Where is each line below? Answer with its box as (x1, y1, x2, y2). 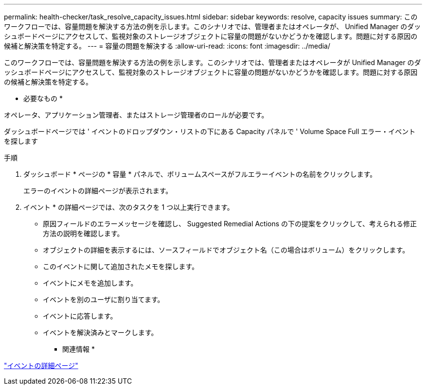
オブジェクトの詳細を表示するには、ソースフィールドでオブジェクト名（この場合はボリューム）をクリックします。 (43, 246, 409, 254)
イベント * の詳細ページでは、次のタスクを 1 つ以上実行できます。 (23, 203, 234, 211)
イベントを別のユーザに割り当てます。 (43, 295, 164, 304)
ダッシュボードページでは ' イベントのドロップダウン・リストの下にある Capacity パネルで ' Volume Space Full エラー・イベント (4, 127, 416, 135)
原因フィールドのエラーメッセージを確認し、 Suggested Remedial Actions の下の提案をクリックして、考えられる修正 (43, 220, 417, 228)
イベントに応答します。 (43, 312, 117, 320)
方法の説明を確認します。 (43, 229, 124, 237)
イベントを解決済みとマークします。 (43, 328, 158, 337)
